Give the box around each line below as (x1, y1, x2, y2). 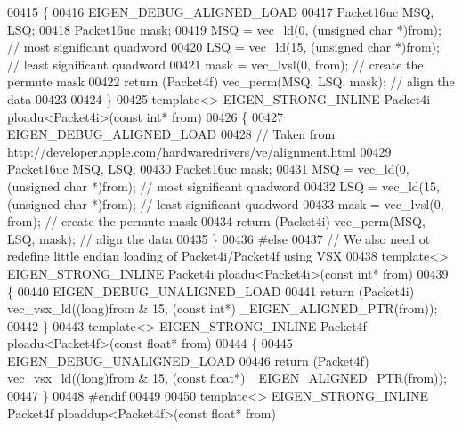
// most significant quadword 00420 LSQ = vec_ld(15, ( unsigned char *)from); (7, 37, 440, 56)
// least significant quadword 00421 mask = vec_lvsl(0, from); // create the (7, 54, 424, 73)
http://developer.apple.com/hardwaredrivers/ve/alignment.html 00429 (7, 142, 392, 160)
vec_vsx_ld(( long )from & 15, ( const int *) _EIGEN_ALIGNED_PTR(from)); (7, 299, 438, 318)
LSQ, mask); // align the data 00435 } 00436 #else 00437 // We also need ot (7, 229, 431, 247)
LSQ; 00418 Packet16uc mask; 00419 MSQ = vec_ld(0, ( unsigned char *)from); (7, 20, 442, 38)
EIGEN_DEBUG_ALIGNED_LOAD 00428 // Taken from (7, 125, 336, 143)
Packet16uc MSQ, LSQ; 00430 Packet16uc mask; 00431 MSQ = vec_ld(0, (7, 159, 409, 178)
